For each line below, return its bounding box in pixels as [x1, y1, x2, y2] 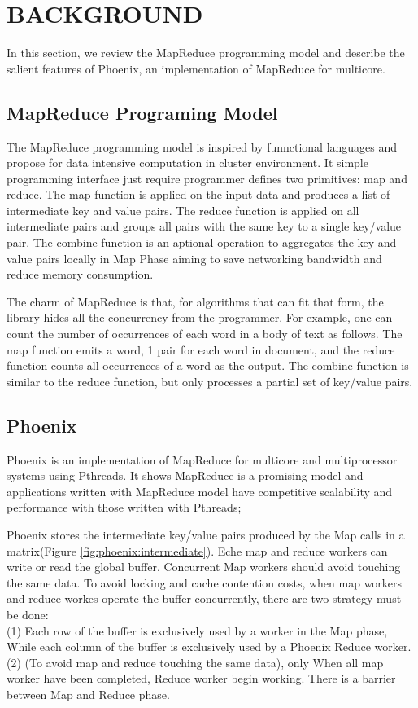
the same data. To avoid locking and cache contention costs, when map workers [7, 574, 403, 591]
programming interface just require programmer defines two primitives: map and [7, 169, 407, 187]
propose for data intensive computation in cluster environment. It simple [7, 154, 368, 171]
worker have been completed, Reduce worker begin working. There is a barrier [7, 670, 396, 687]
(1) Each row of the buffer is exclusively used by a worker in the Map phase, [7, 622, 388, 639]
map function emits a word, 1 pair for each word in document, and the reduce [7, 341, 395, 358]
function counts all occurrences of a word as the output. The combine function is [7, 357, 409, 374]
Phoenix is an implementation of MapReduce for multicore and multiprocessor [7, 451, 398, 468]
